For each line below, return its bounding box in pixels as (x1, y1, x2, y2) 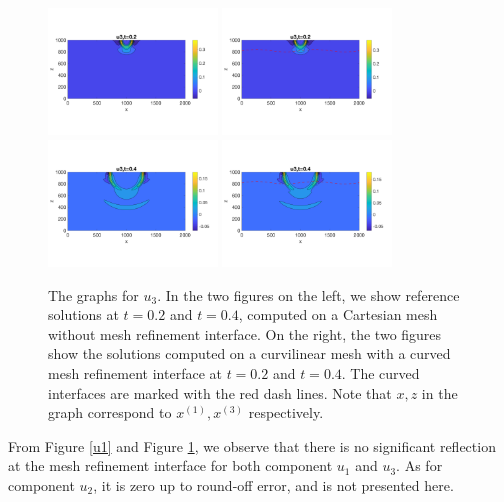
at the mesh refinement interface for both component (8, 455, 333, 476)
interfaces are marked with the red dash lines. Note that (48, 382, 392, 403)
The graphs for (48, 284, 139, 305)
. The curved (341, 362, 420, 383)
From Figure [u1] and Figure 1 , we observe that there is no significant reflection (8, 435, 496, 456)
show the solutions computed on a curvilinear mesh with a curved (48, 343, 451, 364)
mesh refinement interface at (48, 362, 222, 383)
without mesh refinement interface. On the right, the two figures (48, 323, 442, 344)
